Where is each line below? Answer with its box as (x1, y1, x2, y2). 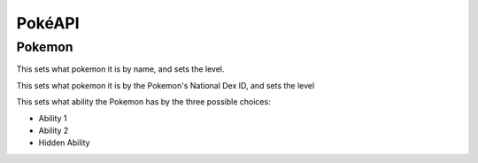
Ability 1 (38, 113, 67, 123)
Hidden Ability (38, 137, 90, 148)
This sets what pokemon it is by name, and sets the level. (16, 64, 225, 74)
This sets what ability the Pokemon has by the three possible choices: (16, 97, 271, 107)
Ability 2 (38, 125, 69, 136)
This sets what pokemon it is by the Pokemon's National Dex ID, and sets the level (16, 80, 315, 90)
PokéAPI (16, 13, 80, 33)
